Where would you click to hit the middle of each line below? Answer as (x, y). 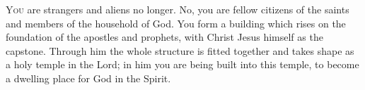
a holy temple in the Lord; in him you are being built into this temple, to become (182, 64)
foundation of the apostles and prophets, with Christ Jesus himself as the (164, 37)
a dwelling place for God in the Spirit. (88, 78)
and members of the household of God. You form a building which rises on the (176, 23)
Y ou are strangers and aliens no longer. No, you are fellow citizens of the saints (178, 9)
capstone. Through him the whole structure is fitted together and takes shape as (180, 50)
